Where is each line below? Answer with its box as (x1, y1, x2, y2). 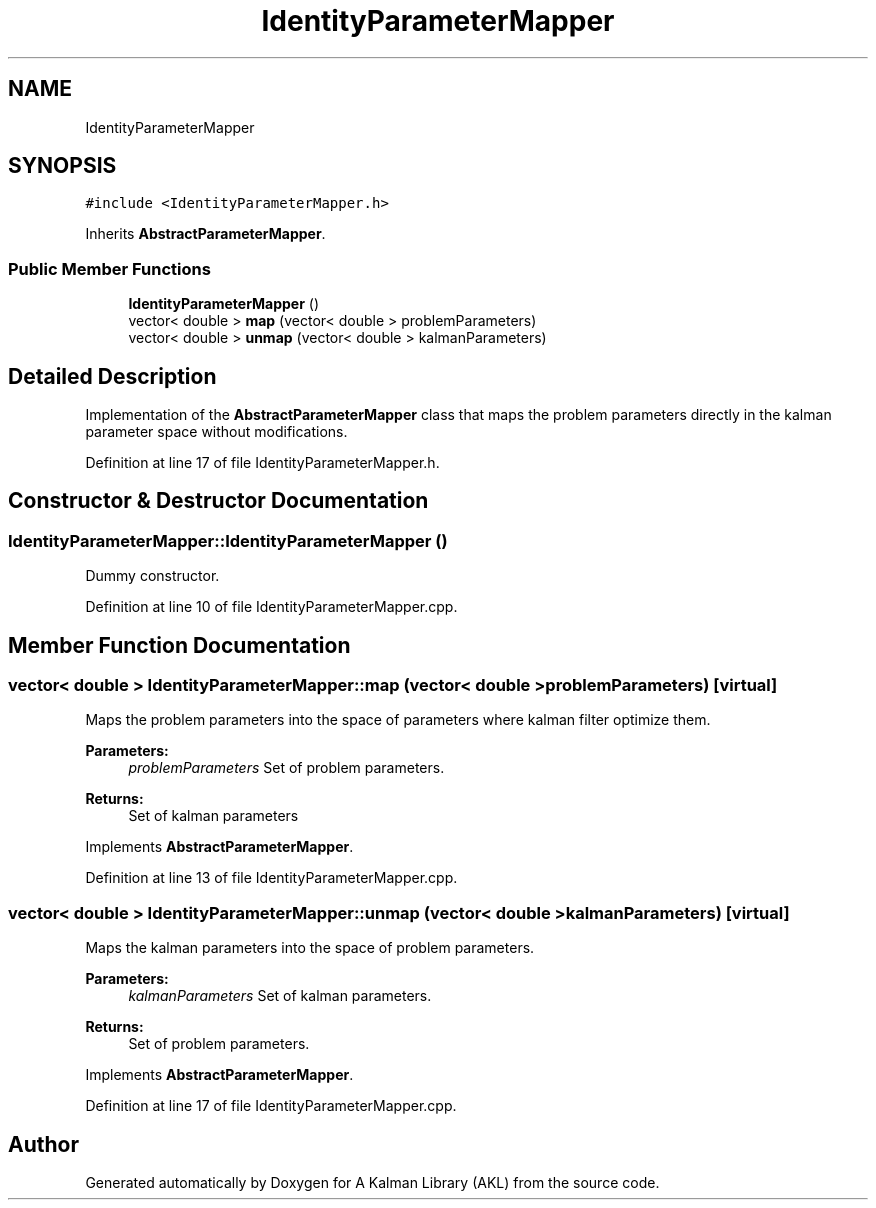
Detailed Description (8, 363, 217, 389)
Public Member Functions (8, 258, 211, 279)
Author (8, 1131, 79, 1157)
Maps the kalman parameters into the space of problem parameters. (85, 939, 535, 957)
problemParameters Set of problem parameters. (128, 759, 445, 777)
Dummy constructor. (85, 567, 220, 585)
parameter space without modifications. (85, 423, 348, 441)
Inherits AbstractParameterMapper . (85, 225, 326, 243)
